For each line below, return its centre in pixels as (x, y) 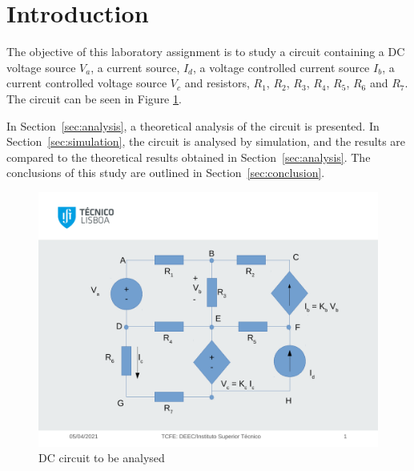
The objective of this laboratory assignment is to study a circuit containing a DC (206, 52)
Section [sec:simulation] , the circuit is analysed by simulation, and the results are (206, 141)
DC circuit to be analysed (102, 458)
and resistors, (217, 83)
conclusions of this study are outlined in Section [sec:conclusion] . (166, 173)
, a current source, (135, 67)
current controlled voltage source (87, 83)
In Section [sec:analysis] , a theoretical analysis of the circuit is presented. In (193, 125)
